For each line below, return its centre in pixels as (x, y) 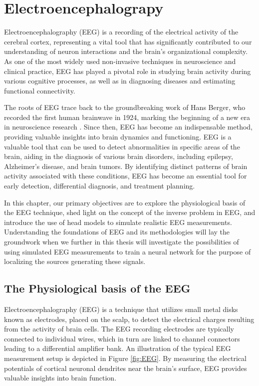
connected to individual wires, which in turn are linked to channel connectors (122, 338)
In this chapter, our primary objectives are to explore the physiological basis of (125, 202)
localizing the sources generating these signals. (75, 261)
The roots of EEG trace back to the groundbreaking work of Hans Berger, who (125, 107)
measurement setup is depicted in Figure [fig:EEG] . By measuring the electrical (125, 358)
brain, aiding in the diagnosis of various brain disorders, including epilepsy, (119, 156)
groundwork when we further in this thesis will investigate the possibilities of (122, 241)
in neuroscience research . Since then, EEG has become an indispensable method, (128, 127)
